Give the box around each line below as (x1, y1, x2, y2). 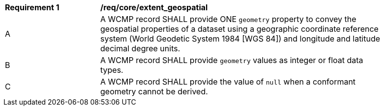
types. (100, 65, 123, 75)
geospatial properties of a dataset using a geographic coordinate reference (100, 24, 379, 34)
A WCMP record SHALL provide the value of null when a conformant (100, 77, 356, 87)
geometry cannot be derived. (100, 87, 208, 96)
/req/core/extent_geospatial (100, 2, 208, 12)
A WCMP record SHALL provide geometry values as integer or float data (100, 55, 363, 65)
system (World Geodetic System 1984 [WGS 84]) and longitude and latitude (100, 34, 381, 44)
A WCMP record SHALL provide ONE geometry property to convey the (100, 14, 356, 24)
